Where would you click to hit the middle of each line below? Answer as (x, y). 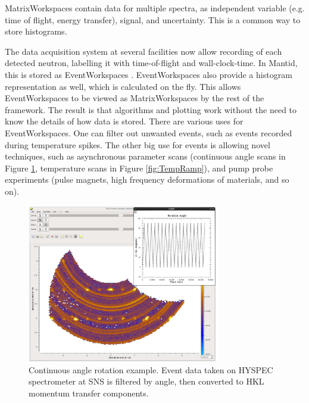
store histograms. (36, 31)
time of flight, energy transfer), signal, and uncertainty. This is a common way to (153, 19)
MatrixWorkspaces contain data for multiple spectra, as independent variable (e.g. (155, 8)
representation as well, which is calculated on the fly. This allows (123, 86)
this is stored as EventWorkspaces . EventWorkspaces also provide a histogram (149, 74)
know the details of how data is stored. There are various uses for (124, 121)
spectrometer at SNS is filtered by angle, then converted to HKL (146, 381)
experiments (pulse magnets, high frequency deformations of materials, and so (147, 179)
